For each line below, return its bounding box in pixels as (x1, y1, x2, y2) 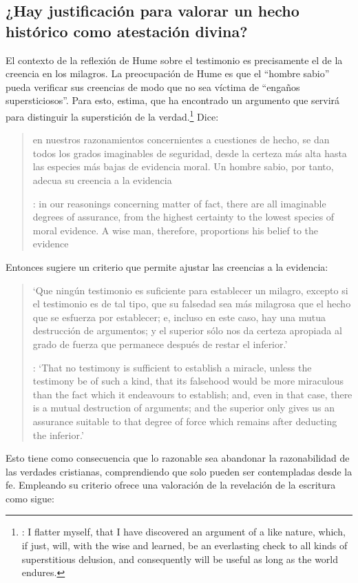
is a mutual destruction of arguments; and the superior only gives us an (32, 400, 335, 415)
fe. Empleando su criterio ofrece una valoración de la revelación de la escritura (6, 478, 336, 492)
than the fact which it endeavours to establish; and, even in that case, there (32, 387, 352, 401)
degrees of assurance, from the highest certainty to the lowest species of (32, 209, 335, 224)
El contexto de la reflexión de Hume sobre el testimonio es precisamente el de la (6, 52, 343, 67)
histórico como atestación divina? (6, 20, 248, 41)
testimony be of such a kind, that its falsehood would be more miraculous (32, 374, 344, 388)
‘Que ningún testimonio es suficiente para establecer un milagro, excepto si (32, 283, 348, 297)
